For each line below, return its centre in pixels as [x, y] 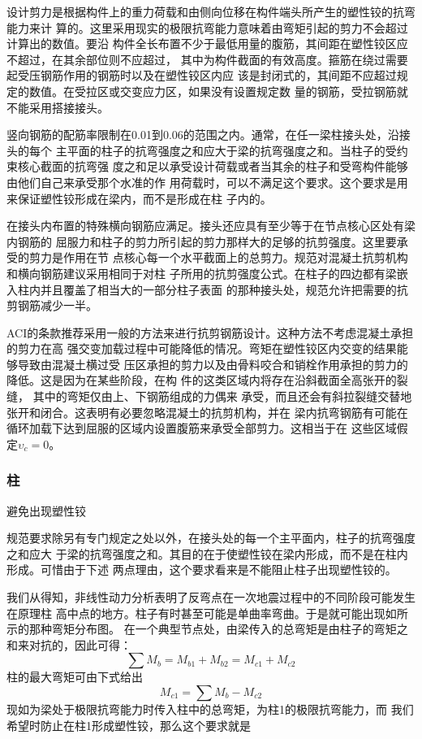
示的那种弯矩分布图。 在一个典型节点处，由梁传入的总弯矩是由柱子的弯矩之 [207, 629]
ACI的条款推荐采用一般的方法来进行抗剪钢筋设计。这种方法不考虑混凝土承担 [210, 332]
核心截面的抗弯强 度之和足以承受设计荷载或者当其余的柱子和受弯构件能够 [213, 166]
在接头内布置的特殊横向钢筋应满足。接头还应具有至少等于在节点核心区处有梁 [211, 226]
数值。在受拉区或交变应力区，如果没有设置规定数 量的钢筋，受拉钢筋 [213, 91]
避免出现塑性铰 [46, 510]
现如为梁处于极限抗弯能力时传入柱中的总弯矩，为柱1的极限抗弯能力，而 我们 [210, 709]
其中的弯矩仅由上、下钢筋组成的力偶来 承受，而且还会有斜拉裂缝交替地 [222, 396]
